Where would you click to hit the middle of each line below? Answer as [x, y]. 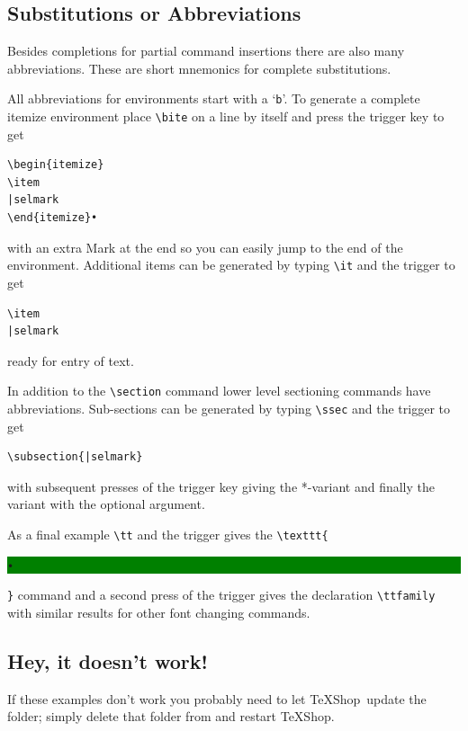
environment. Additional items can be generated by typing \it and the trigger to [231, 265]
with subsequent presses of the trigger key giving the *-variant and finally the [221, 486]
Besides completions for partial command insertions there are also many [206, 51]
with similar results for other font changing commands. [159, 612]
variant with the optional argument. [106, 504]
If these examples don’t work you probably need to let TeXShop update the [217, 698]
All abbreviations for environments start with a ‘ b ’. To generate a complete [214, 98]
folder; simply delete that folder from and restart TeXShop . [171, 716]
